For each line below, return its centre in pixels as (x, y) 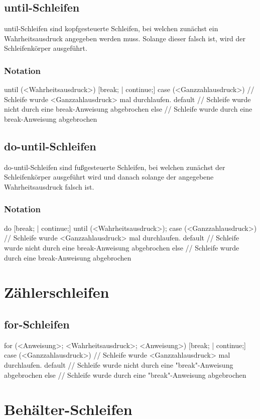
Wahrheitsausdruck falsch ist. (49, 186)
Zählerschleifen (57, 292)
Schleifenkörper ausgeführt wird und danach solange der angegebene (109, 177)
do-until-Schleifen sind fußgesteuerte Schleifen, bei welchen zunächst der (115, 167)
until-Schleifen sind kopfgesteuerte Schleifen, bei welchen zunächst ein (111, 28)
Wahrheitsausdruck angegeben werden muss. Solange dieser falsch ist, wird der (125, 38)
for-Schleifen (37, 324)
